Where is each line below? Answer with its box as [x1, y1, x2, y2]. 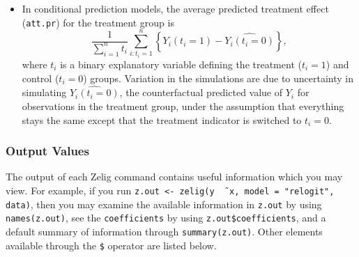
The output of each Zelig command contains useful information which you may [6, 169, 343, 184]
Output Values [6, 142, 89, 159]
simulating [22, 85, 67, 100]
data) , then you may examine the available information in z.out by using [6, 196, 322, 211]
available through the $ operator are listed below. [6, 237, 217, 252]
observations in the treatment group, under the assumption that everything [22, 99, 344, 114]
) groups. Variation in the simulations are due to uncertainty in [83, 70, 353, 85]
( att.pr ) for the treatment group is [22, 15, 174, 29]
